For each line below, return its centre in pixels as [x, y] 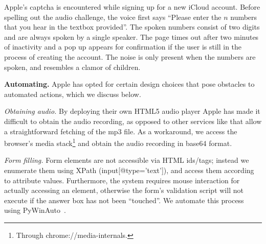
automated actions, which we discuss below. [73, 94]
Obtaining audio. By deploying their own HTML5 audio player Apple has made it [132, 111]
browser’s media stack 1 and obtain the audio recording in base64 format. [118, 142]
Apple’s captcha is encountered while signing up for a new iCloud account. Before [132, 7]
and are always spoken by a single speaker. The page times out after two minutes [131, 36]
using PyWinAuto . [35, 210]
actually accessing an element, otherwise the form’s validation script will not [124, 190]
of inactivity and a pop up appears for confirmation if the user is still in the [123, 47]
